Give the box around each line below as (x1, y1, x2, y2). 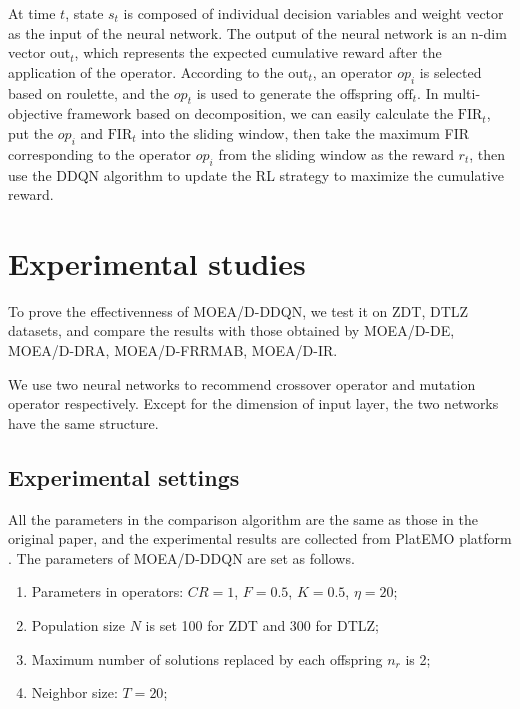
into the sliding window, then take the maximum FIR (141, 122, 470, 143)
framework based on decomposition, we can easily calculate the (67, 103, 454, 124)
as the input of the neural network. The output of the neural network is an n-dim (8, 22, 507, 43)
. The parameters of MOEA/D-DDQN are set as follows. (8, 547, 355, 568)
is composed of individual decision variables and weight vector (123, 3, 504, 23)
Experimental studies (8, 242, 306, 283)
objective (8, 103, 63, 124)
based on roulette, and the (8, 82, 170, 103)
